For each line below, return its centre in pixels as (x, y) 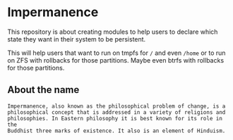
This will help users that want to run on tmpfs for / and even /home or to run (116, 53)
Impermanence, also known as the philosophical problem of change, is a (116, 106)
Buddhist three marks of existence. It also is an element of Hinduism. (116, 131)
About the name (43, 90)
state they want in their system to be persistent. (77, 39)
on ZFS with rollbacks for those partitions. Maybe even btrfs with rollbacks (116, 60)
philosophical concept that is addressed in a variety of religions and (116, 112)
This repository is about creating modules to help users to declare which (113, 32)
